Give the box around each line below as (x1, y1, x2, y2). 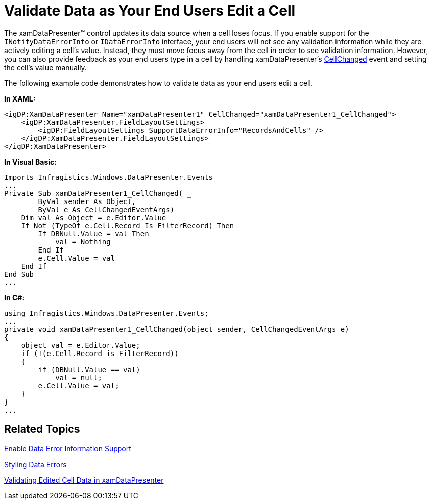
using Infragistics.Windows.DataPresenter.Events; (4, 309, 209, 317)
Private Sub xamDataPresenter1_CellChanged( (4, 189, 183, 197)
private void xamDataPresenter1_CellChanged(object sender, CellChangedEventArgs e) (4, 325, 349, 333)
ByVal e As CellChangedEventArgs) (38, 205, 175, 214)
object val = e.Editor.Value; (21, 341, 140, 349)
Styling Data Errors (4, 460, 67, 469)
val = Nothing (55, 237, 111, 246)
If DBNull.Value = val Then (38, 229, 149, 238)
